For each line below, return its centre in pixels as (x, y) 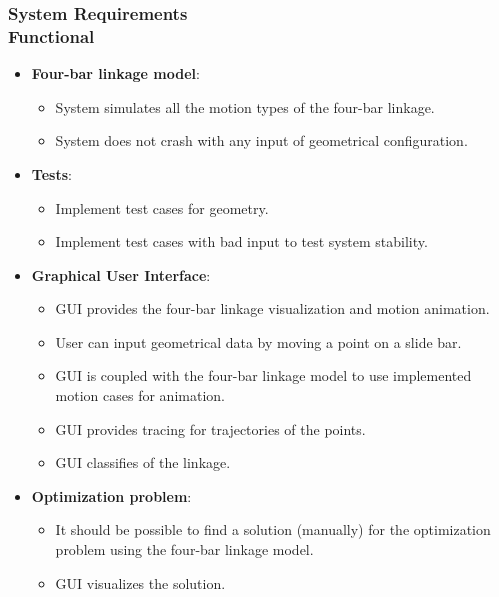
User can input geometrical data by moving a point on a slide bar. (258, 341)
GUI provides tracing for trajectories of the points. (210, 428)
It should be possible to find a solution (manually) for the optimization (273, 529)
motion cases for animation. (140, 395)
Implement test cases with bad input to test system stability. (241, 241)
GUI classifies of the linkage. (143, 462)
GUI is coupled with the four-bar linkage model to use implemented (263, 375)
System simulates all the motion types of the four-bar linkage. (245, 106)
